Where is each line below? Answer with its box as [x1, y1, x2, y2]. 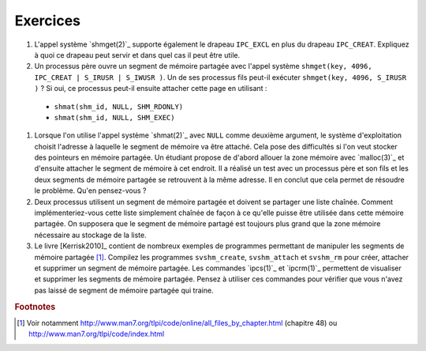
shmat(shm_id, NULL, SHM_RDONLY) [54, 102, 184, 111]
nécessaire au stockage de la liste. [34, 230, 147, 240]
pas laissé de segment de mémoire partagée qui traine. [34, 285, 214, 295]
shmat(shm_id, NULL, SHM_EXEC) [54, 113, 175, 122]
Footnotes [14, 301, 56, 312]
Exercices [14, 12, 80, 29]
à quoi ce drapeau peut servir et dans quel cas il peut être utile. [34, 50, 241, 59]
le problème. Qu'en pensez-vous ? [34, 186, 147, 195]
